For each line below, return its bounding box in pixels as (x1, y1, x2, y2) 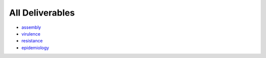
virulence (21, 31, 40, 37)
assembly (21, 24, 41, 30)
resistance (21, 38, 43, 44)
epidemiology (21, 44, 49, 51)
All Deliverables (9, 7, 75, 18)
